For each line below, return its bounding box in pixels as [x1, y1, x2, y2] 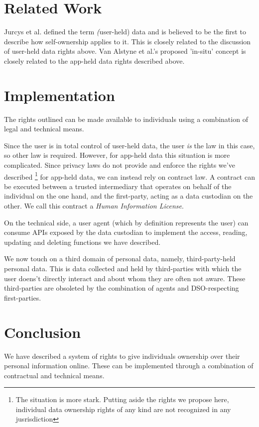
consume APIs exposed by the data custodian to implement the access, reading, [4, 227, 248, 237]
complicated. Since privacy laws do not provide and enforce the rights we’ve [4, 160, 235, 170]
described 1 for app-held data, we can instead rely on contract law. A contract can [4, 170, 255, 182]
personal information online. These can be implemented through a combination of [4, 360, 254, 371]
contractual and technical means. [4, 370, 105, 380]
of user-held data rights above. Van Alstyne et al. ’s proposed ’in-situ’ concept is [4, 46, 246, 56]
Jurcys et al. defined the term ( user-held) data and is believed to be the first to [4, 26, 246, 37]
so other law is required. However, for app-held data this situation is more [4, 150, 230, 160]
